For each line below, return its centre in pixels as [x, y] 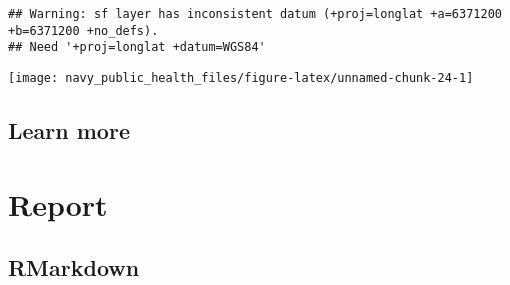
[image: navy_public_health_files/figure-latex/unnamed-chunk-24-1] [241, 77]
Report [58, 203]
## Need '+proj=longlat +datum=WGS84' [137, 47]
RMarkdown [74, 267]
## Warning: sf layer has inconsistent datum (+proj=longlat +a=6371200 [255, 14]
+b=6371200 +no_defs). [83, 30]
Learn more [69, 130]
